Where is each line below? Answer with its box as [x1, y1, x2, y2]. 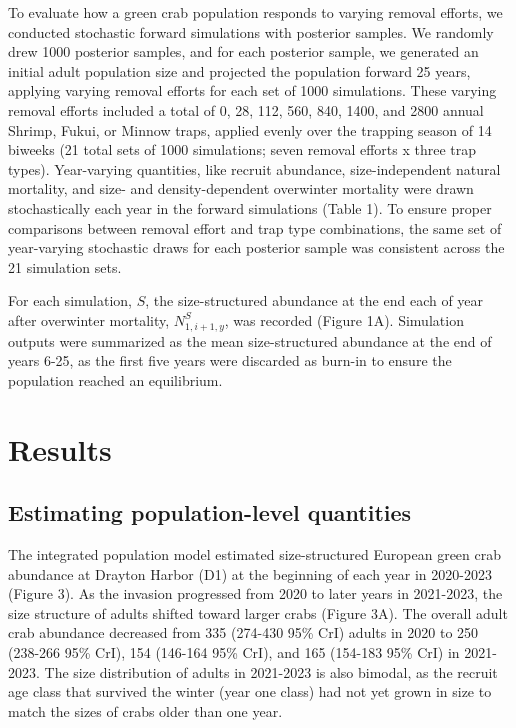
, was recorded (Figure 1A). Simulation [224, 309, 464, 330]
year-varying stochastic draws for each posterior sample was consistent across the [8, 237, 505, 258]
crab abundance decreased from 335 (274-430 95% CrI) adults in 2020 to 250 [8, 622, 479, 643]
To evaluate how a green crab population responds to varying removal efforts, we [8, 2, 503, 22]
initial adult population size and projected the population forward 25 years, [8, 60, 471, 81]
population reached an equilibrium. [8, 369, 223, 390]
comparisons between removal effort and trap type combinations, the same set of [8, 217, 502, 238]
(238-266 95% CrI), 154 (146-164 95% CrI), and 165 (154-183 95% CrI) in [8, 641, 460, 662]
